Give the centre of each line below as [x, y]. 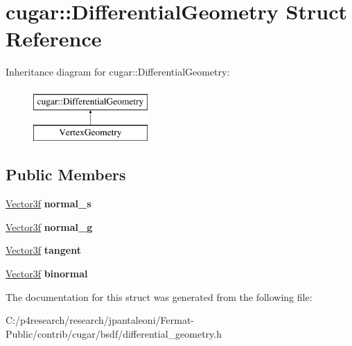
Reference [54, 38]
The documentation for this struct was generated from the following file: [159, 296]
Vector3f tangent [43, 250]
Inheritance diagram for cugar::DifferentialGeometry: [118, 72]
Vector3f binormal [47, 274]
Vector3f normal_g [49, 226]
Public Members [66, 174]
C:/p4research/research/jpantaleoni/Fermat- [100, 320]
